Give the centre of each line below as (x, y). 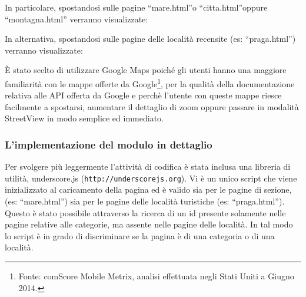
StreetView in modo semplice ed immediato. (84, 118)
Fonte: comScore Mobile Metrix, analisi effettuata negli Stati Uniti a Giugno (156, 276)
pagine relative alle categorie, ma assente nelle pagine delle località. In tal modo (149, 224)
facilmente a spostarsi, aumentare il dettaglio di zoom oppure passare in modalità (152, 106)
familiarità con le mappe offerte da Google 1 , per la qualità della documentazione (150, 82)
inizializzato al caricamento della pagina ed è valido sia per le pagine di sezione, (148, 189)
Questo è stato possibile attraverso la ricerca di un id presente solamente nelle (145, 212)
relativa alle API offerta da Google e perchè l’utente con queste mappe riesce (143, 95)
